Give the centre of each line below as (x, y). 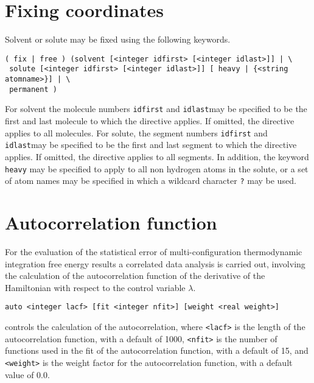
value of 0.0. (27, 374)
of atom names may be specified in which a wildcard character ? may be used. (151, 181)
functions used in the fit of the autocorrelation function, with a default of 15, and (157, 350)
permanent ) (33, 89)
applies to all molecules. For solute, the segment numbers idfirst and (136, 132)
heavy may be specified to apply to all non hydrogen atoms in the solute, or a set (157, 168)
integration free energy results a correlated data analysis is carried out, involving (155, 263)
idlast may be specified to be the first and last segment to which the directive (151, 145)
